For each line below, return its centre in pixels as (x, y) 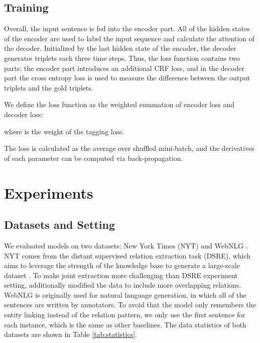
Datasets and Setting (60, 225)
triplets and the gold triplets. (49, 87)
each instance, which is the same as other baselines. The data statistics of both (125, 324)
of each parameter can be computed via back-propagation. (94, 158)
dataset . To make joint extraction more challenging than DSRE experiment (121, 275)
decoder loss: (24, 114)
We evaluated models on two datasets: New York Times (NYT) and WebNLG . (126, 245)
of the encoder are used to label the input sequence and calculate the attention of (129, 38)
